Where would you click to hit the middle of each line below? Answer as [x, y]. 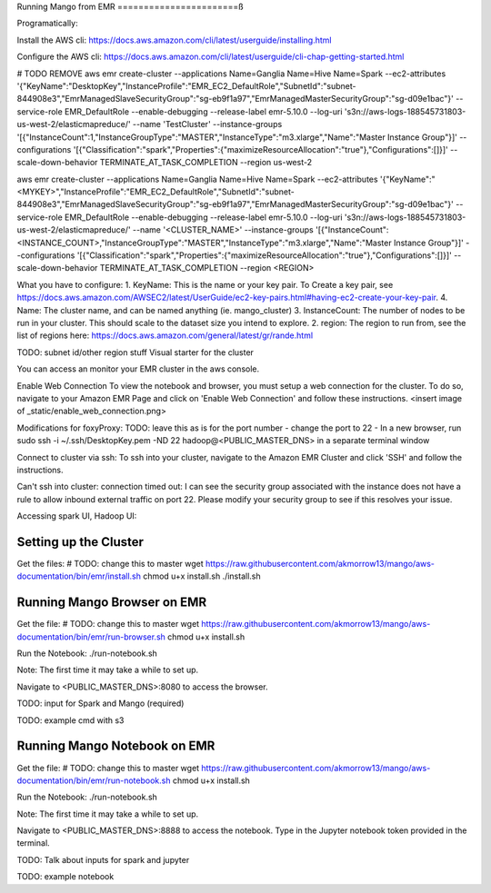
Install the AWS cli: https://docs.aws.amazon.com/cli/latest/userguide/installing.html [174, 40]
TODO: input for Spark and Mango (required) [100, 703]
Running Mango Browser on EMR [112, 603]
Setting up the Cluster [80, 542]
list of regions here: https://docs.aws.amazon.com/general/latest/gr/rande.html [165, 335]
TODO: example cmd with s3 [70, 720]
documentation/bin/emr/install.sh [79, 576]
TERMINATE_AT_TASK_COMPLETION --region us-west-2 [206, 163]
